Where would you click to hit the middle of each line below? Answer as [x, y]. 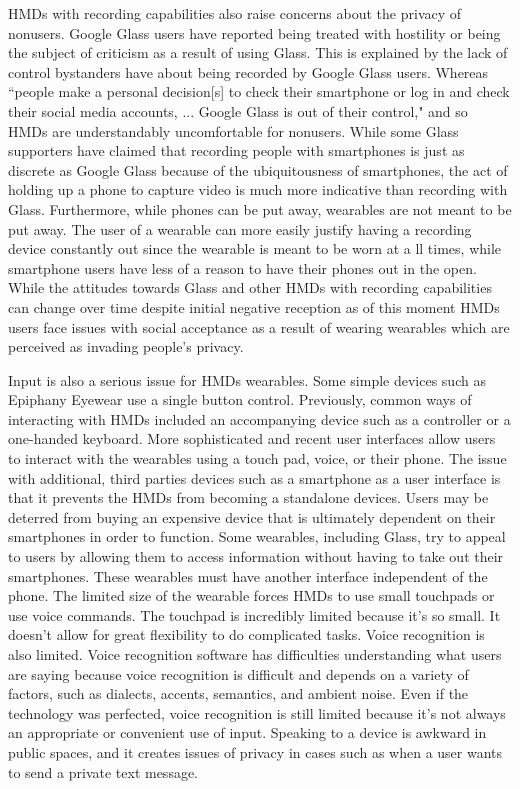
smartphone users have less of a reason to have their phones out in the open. [242, 267]
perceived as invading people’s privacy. [126, 346]
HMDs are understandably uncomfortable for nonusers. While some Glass [233, 130]
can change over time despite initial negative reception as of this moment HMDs [254, 306]
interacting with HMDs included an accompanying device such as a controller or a [259, 418]
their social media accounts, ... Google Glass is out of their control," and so [238, 110]
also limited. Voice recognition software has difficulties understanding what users [255, 654]
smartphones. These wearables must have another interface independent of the [248, 575]
